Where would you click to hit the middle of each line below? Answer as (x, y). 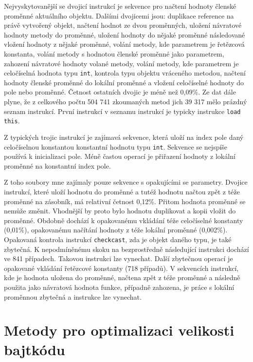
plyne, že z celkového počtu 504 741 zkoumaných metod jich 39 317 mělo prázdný (126, 101)
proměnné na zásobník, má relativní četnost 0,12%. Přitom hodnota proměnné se (125, 201)
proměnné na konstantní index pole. (57, 165)
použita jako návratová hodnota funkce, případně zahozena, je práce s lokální (119, 287)
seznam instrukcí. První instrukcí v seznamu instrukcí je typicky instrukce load (122, 111)
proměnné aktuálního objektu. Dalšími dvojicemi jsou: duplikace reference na (119, 15)
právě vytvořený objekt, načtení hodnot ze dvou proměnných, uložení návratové (123, 25)
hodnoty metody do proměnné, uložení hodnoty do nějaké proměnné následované (125, 34)
